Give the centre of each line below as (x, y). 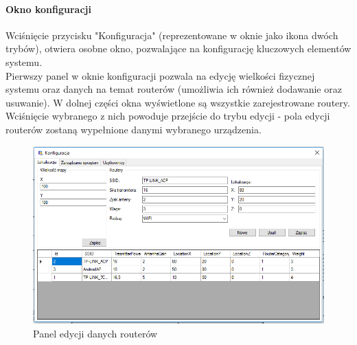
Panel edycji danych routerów (95, 333)
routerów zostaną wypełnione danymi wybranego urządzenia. (134, 129)
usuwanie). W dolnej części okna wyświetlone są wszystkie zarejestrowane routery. (178, 102)
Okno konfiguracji (48, 9)
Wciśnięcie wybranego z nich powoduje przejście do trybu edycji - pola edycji (168, 116)
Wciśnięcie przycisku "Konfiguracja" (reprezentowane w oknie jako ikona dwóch (172, 35)
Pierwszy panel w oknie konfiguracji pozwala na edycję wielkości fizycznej (160, 75)
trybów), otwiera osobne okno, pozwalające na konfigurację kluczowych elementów (178, 48)
